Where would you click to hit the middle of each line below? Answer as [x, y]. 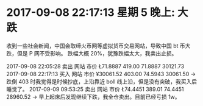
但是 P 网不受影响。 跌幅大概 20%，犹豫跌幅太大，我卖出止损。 [97, 53]
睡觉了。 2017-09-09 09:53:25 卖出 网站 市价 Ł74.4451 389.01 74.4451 [95, 89]
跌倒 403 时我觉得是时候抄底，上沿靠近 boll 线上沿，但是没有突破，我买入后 [102, 81]
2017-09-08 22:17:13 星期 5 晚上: [91, 12]
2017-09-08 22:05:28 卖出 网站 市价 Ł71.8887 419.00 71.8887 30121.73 [95, 66]
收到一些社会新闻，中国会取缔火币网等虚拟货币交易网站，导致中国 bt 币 [96, 46]
